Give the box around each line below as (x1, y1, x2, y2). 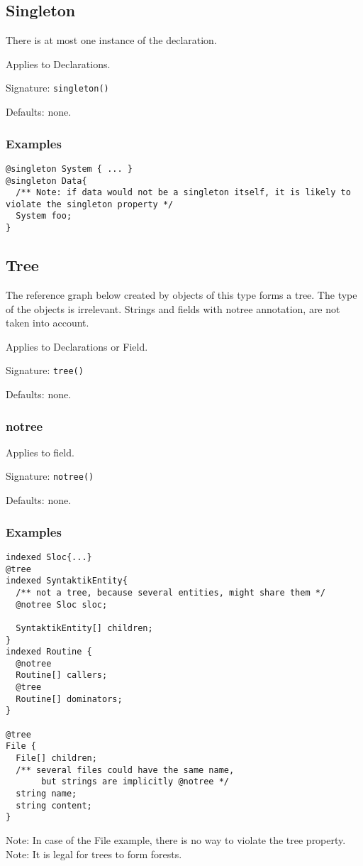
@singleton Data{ (6, 175, 87, 186)
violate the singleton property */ (6, 199, 174, 209)
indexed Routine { (6, 647, 92, 657)
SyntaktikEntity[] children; (16, 623, 153, 633)
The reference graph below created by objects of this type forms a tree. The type (6, 287, 357, 302)
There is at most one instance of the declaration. (6, 33, 217, 48)
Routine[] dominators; (16, 694, 123, 704)
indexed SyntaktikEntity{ (6, 576, 128, 586)
